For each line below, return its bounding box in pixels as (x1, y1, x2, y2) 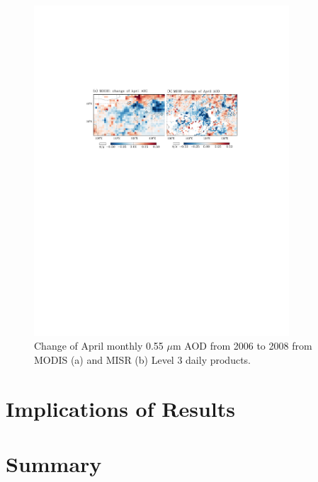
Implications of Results (6, 394, 235, 423)
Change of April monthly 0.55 (34, 338, 164, 353)
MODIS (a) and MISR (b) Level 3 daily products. (34, 352, 251, 367)
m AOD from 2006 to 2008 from (172, 338, 312, 353)
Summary (6, 449, 102, 478)
